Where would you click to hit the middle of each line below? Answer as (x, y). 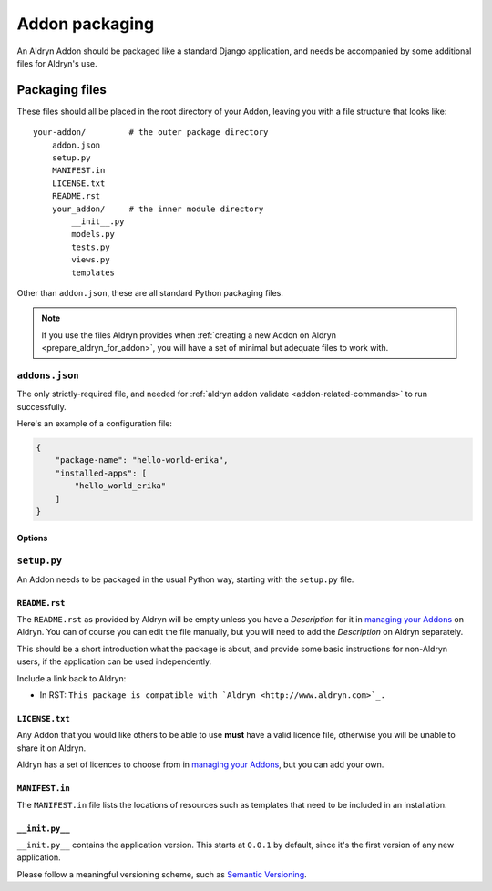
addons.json (48, 375)
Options (32, 538)
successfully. (42, 406)
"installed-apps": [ (101, 473)
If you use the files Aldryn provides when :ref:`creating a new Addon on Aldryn (189, 335)
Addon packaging (86, 24)
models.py (93, 234)
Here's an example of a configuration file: (95, 424)
